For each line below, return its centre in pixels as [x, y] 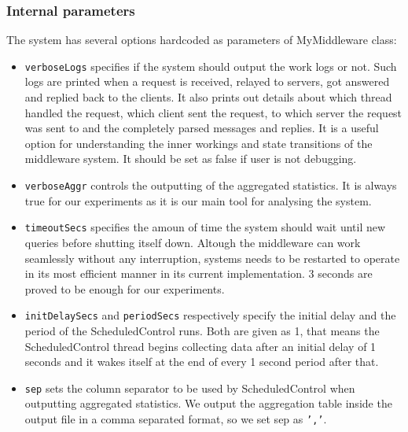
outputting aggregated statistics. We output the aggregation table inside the [208, 403]
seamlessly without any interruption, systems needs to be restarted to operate [212, 258]
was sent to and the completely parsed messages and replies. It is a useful [202, 128]
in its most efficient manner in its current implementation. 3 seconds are [198, 273]
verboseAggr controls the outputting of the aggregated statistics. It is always [211, 185]
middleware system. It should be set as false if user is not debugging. [191, 159]
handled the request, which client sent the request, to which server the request [213, 112]
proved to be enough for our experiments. [125, 288]
